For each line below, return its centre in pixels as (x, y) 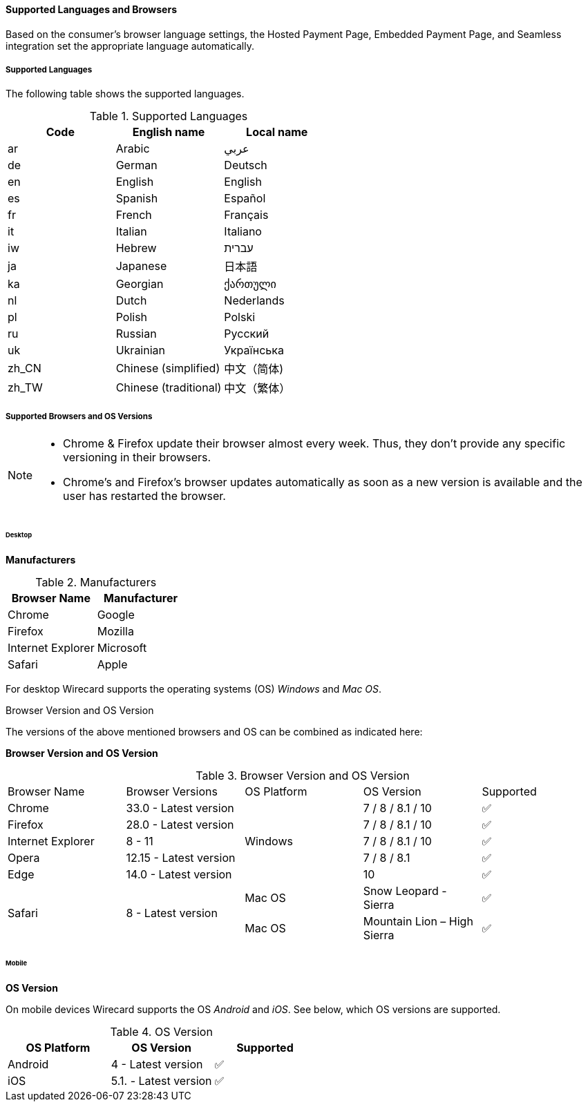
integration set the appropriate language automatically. (130, 46)
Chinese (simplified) (168, 368)
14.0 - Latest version (179, 874)
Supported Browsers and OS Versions (79, 416)
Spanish (137, 199)
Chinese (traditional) (169, 388)
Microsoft (122, 647)
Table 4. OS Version (161, 1031)
